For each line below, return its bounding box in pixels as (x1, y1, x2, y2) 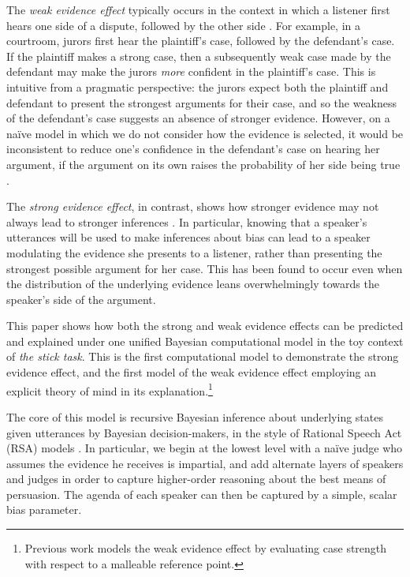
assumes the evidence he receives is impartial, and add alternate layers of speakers (6, 455, 404, 471)
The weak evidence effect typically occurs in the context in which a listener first (6, 2, 390, 17)
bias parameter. (6, 501, 82, 518)
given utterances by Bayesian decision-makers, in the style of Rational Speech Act (6, 424, 402, 440)
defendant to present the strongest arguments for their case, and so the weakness (6, 94, 397, 111)
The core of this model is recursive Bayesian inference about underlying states (6, 408, 383, 425)
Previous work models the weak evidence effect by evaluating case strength (24, 540, 387, 556)
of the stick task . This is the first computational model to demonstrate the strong (6, 348, 399, 365)
